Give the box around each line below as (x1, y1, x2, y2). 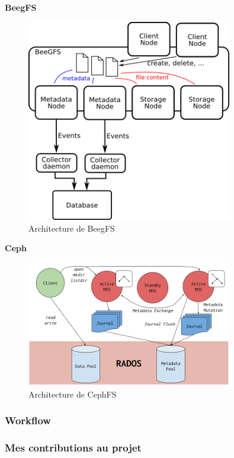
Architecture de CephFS (28, 387, 117, 400)
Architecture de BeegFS (28, 222, 115, 234)
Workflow (5, 413, 51, 428)
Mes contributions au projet (5, 440, 142, 455)
